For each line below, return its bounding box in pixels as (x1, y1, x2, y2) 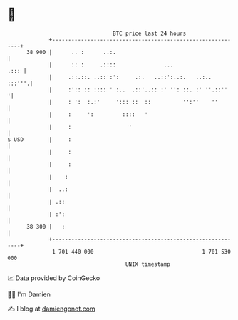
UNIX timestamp (125, 260, 171, 268)
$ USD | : (7, 135, 72, 143)
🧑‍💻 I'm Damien (7, 290, 51, 299)
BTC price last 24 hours (113, 30, 187, 37)
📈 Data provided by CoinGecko (7, 274, 100, 282)
